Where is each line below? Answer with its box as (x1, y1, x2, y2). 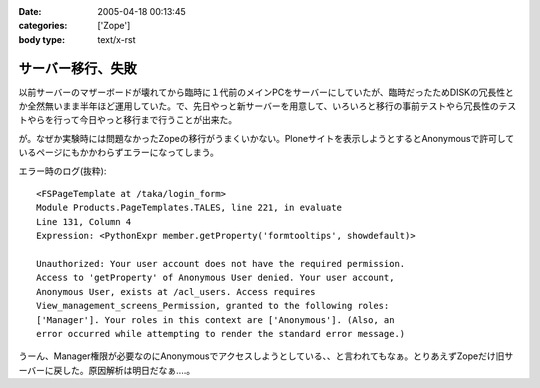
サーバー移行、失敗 (18, 60, 137, 77)
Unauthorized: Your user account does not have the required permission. (36, 258, 406, 269)
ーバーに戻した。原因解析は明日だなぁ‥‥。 (18, 364, 195, 376)
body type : (18, 33, 65, 45)
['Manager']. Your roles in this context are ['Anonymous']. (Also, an (36, 314, 395, 325)
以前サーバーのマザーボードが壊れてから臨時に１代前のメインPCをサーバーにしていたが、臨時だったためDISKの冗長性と (18, 86, 515, 98)
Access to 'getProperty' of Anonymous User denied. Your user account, (36, 272, 395, 284)
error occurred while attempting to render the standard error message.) (36, 328, 406, 339)
